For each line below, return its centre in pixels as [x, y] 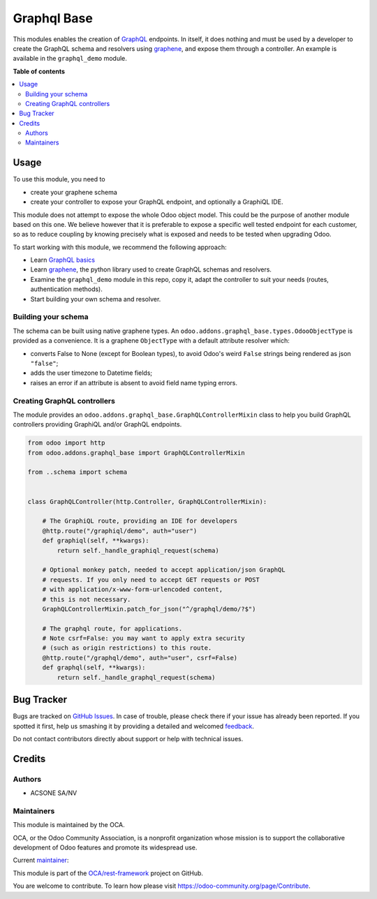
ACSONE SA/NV [54, 793]
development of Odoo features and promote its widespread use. [105, 847]
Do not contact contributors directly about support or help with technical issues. [128, 738]
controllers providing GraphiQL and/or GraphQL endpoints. [97, 424]
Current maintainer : [41, 860]
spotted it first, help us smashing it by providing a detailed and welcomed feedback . [134, 726]
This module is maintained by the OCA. [69, 825]
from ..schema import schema [77, 472]
